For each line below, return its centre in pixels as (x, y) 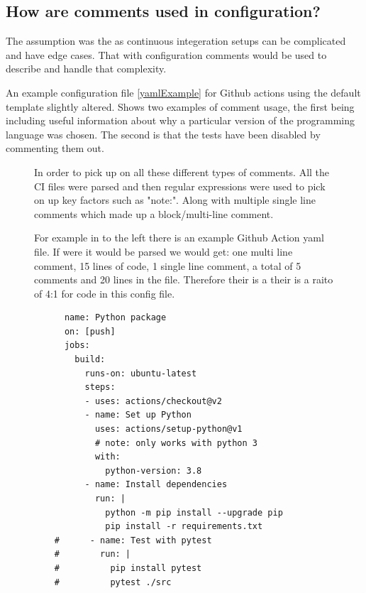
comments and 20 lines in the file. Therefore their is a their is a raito (184, 279)
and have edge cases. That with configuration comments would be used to (166, 54)
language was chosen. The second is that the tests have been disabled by (163, 134)
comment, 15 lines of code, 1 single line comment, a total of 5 (168, 265)
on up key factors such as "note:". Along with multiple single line (175, 200)
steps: (100, 387)
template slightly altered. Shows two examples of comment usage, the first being (180, 106)
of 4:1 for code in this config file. (105, 293)
